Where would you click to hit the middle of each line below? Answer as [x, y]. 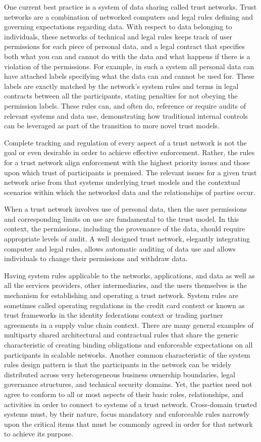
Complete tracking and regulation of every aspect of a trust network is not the [125, 142]
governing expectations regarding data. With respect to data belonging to [118, 27]
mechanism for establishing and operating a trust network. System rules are [121, 295]
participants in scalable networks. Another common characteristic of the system [127, 354]
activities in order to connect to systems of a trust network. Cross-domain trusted [130, 404]
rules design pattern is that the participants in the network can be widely [118, 364]
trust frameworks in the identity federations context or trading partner [114, 315]
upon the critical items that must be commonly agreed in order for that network [128, 424]
